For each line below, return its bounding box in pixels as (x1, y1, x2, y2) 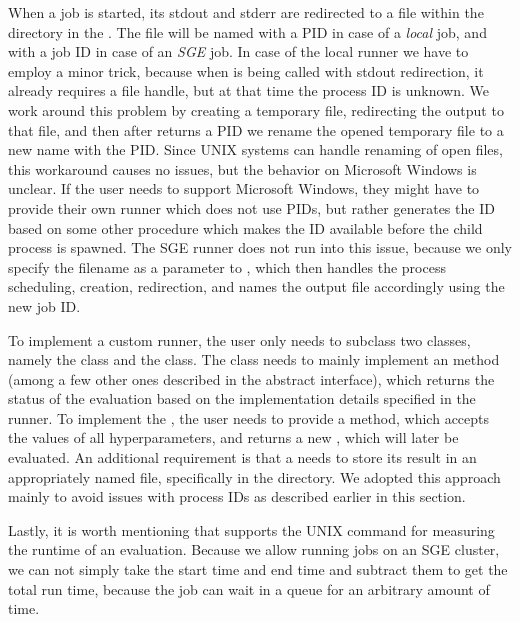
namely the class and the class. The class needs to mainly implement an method (8, 349, 500, 370)
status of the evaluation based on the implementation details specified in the (8, 388, 476, 409)
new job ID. (8, 295, 81, 316)
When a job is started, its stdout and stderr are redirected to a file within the (8, 2, 484, 22)
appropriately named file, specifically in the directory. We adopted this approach (8, 466, 501, 487)
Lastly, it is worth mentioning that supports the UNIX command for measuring (8, 519, 495, 540)
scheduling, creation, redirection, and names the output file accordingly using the (8, 276, 505, 297)
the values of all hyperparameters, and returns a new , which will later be (8, 427, 459, 448)
